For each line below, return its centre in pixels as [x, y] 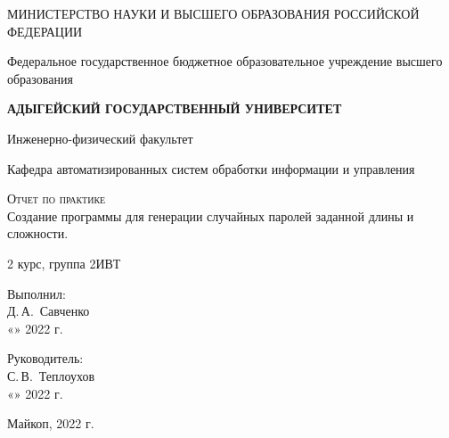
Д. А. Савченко [49, 311]
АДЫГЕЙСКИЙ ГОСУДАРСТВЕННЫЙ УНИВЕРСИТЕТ [175, 108]
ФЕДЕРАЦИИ [45, 31]
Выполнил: [37, 293]
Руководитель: [45, 358]
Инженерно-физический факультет [100, 138]
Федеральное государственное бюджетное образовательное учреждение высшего [225, 61]
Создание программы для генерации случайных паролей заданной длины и [211, 215]
